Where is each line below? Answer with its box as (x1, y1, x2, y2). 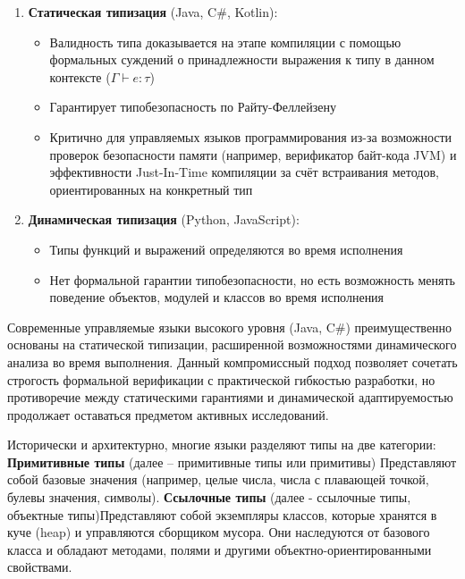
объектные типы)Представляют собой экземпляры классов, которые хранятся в (7, 505, 437, 524)
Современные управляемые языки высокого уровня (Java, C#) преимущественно (7, 317, 452, 336)
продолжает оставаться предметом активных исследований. (7, 405, 329, 424)
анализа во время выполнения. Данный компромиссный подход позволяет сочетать (7, 352, 458, 371)
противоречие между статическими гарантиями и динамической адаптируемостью (7, 388, 453, 407)
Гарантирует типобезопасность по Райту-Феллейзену (49, 97, 336, 116)
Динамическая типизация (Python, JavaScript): (28, 210, 300, 229)
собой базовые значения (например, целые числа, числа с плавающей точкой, (7, 470, 429, 489)
